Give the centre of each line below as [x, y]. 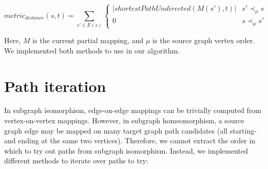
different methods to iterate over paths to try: [76, 161]
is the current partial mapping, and [88, 40]
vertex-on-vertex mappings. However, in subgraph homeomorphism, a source [124, 120]
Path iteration [55, 86]
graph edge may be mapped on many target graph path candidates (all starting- [130, 130]
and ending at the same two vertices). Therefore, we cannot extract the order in [130, 140]
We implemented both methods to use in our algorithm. [92, 50]
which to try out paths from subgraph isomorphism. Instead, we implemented [126, 150]
